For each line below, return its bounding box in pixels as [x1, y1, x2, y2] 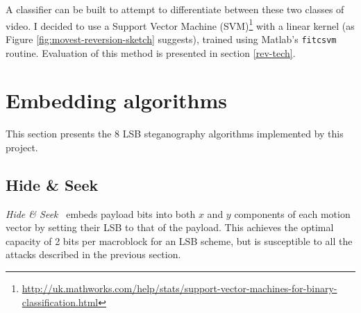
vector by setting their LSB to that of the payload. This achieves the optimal [6, 220, 334, 235]
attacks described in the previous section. [6, 247, 181, 262]
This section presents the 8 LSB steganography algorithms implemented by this [6, 126, 344, 141]
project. [6, 139, 38, 154]
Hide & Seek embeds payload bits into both [6, 206, 196, 221]
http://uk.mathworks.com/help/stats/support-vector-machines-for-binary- [22, 280, 337, 295]
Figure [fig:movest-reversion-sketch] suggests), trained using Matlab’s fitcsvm [6, 31, 337, 46]
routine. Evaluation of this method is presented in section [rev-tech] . [6, 45, 296, 60]
